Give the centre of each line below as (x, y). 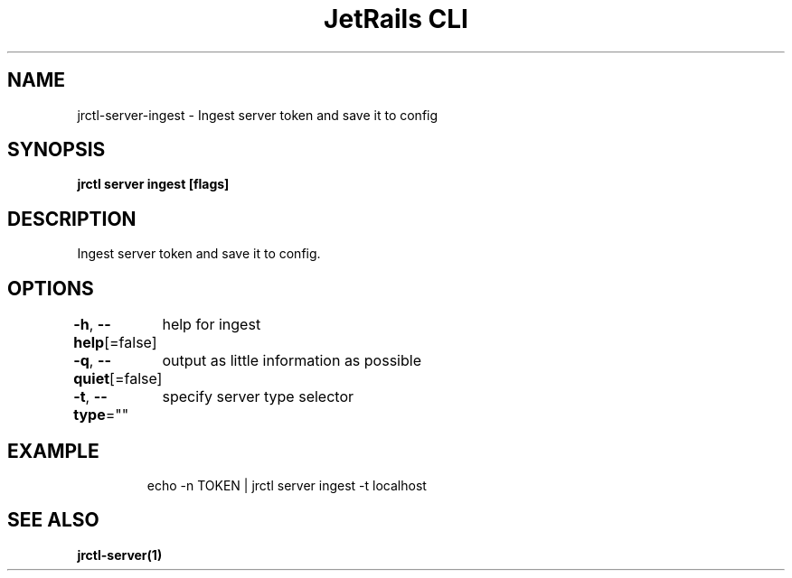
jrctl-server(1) (120, 555)
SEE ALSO (53, 520)
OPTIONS (51, 288)
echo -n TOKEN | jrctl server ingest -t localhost (287, 485)
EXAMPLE (53, 451)
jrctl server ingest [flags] (153, 184)
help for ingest (212, 325)
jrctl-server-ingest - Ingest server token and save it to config (258, 115)
